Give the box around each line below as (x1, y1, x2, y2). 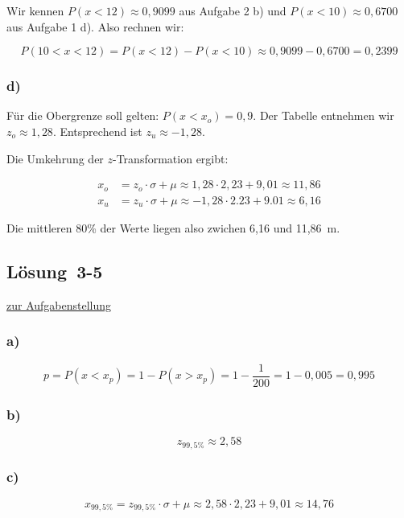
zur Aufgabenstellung (6, 296, 112, 313)
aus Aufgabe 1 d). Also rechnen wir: (6, 18, 184, 35)
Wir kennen (6, 2, 64, 18)
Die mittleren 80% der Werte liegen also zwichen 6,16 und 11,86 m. (6, 220, 340, 236)
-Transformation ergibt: (113, 150, 229, 166)
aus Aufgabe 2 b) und (179, 2, 287, 18)
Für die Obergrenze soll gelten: (6, 107, 159, 124)
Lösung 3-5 (6, 259, 103, 284)
